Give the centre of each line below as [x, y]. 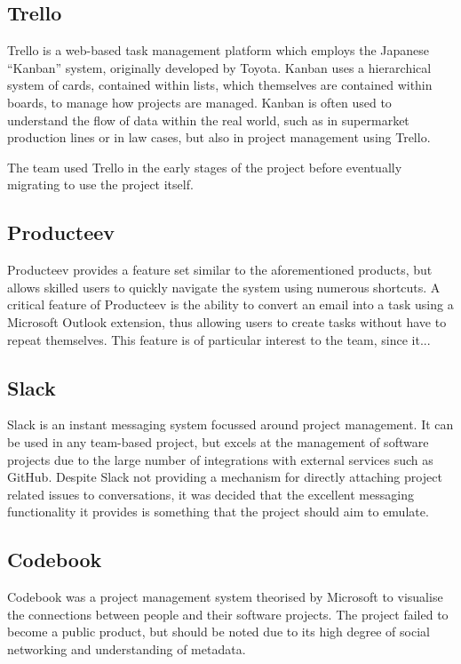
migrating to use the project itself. [100, 184]
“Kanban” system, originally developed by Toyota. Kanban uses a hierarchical [219, 67]
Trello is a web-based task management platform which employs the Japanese [219, 50]
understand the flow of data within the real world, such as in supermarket [208, 120]
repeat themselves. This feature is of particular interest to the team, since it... [219, 339]
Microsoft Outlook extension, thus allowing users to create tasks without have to [227, 321]
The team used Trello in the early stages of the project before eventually [205, 167]
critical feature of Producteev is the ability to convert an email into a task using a [230, 304]
